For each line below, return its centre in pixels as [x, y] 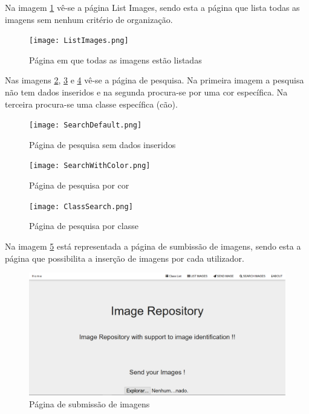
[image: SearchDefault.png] [86, 125]
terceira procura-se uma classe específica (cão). [91, 104]
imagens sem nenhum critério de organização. [89, 19]
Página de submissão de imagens [89, 403]
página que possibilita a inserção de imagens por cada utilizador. [125, 258]
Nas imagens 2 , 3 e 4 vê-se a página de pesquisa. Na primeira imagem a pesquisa [154, 80]
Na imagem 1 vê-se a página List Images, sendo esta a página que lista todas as [152, 7]
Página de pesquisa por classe [84, 226]
